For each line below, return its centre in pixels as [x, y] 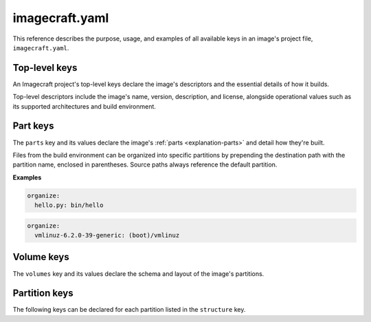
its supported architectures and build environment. [84, 106]
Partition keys [43, 293]
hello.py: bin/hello [69, 205]
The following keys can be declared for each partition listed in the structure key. [129, 310]
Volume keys [41, 257]
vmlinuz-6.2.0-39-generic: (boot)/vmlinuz [107, 235]
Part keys [33, 126]
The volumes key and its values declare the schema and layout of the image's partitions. [138, 273]
